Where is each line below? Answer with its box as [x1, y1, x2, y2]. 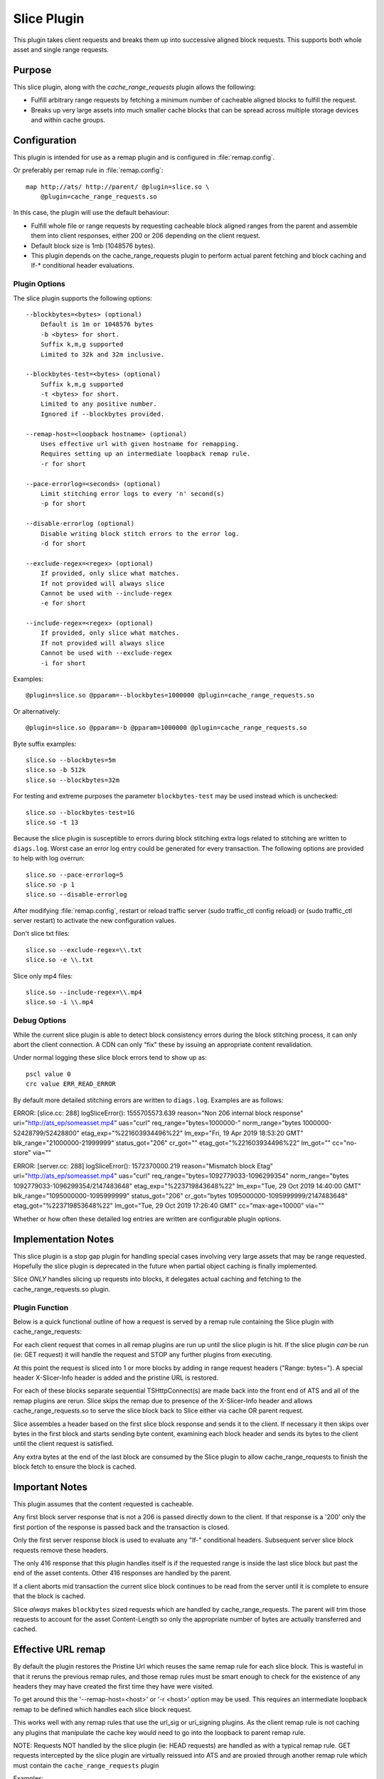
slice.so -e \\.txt [26, 956, 94, 964]
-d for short [40, 539, 86, 547]
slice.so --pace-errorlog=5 [26, 870, 124, 879]
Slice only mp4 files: [13, 971, 73, 980]
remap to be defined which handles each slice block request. [13, 1705, 192, 1714]
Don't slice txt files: [13, 929, 70, 938]
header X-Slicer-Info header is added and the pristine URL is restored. [13, 1373, 218, 1382]
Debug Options [13, 1015, 67, 1025]
